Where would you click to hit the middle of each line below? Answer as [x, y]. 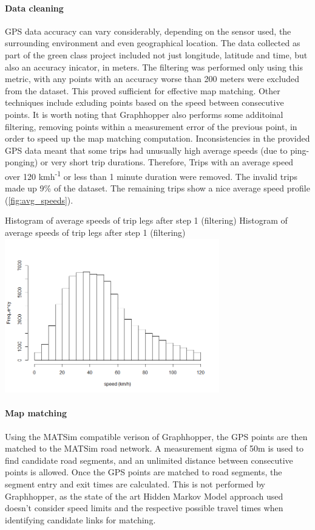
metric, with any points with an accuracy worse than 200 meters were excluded [152, 79]
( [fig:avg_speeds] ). [39, 200]
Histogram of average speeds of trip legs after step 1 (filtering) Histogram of [146, 220]
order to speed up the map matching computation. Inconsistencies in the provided [157, 138]
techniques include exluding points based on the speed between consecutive [144, 102]
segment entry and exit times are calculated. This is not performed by [135, 484]
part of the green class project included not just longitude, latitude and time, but [156, 54]
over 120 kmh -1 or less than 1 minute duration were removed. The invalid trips [151, 175]
